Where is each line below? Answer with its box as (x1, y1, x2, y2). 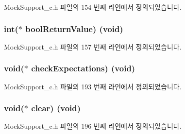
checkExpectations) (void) (31, 62, 135, 74)
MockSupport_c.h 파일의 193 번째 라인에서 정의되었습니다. (4, 81, 182, 91)
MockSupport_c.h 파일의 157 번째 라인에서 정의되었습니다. (4, 41, 182, 51)
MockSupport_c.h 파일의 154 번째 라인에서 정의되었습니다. (4, 2, 182, 12)
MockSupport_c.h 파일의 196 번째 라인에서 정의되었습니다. (4, 121, 182, 131)
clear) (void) (31, 102, 81, 114)
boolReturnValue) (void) (25, 22, 123, 34)
